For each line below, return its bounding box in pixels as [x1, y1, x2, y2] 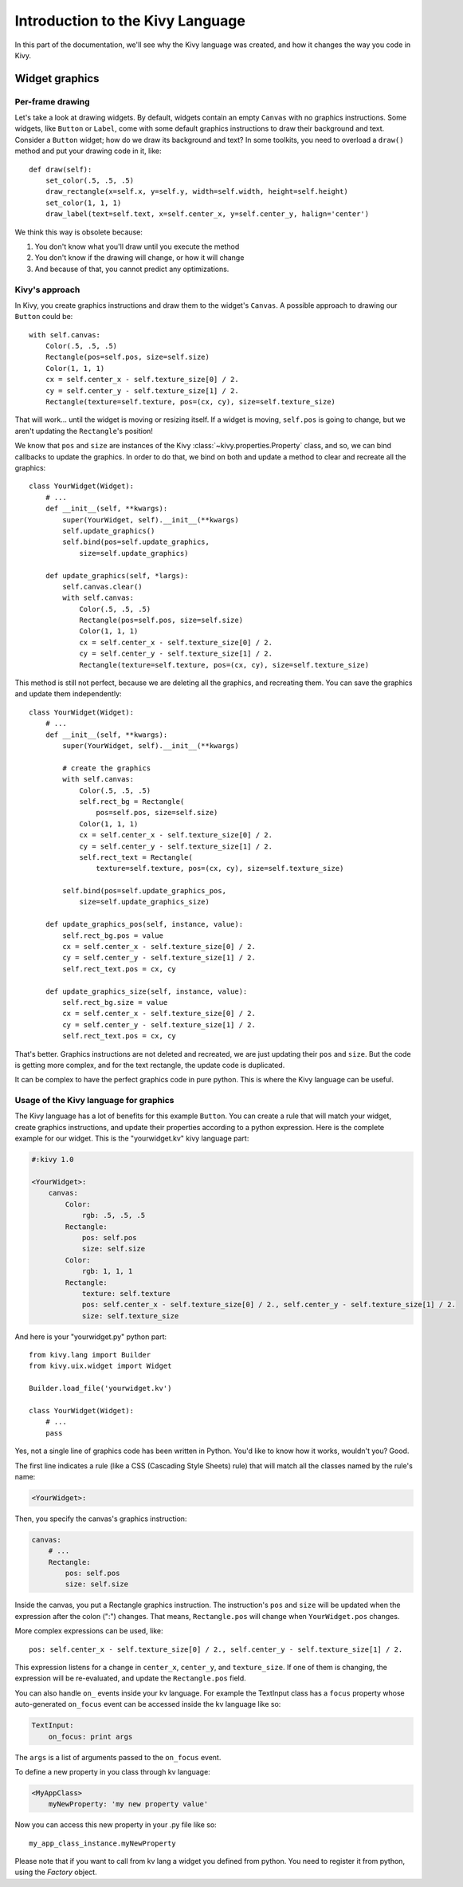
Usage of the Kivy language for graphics [14, 1095, 175, 1106]
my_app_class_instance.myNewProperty [29, 1838, 177, 1848]
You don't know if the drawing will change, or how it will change [34, 253, 245, 262]
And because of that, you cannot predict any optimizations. [34, 264, 230, 274]
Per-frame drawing [14, 96, 91, 107]
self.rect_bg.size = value [62, 998, 168, 1007]
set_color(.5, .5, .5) [45, 176, 135, 185]
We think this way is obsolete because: [14, 227, 143, 237]
